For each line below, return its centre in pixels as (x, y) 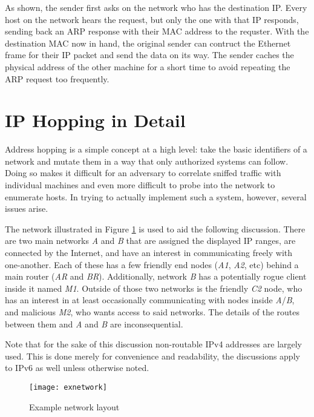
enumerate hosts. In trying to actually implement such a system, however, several (156, 196)
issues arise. (27, 209)
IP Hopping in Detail (95, 120)
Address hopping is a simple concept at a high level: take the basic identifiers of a (156, 149)
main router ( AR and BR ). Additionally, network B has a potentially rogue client (156, 276)
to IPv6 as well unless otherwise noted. (77, 368)
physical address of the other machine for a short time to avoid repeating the (148, 66)
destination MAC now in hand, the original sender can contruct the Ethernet (148, 43)
